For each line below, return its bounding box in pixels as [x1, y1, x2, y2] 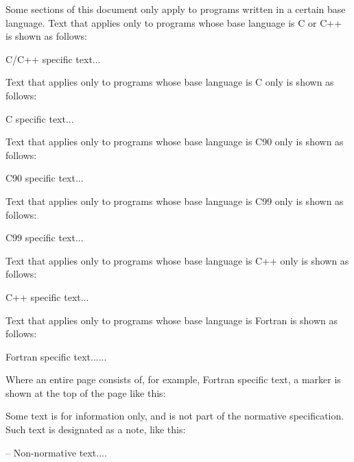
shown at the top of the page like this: [5, 385, 166, 400]
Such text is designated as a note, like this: [5, 422, 186, 437]
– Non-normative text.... [5, 445, 107, 459]
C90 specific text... [5, 171, 84, 185]
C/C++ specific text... [5, 51, 101, 66]
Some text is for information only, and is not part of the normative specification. [5, 409, 344, 423]
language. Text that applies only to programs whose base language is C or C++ [5, 15, 342, 29]
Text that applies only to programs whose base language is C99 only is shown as [5, 193, 344, 208]
